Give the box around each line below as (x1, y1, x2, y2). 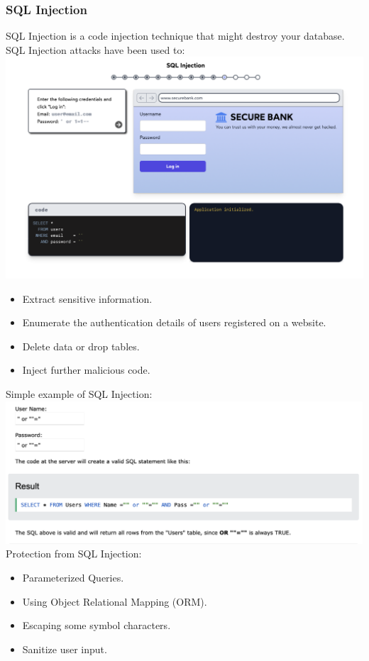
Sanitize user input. (22, 641, 107, 656)
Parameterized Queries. (22, 570, 124, 584)
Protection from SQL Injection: (6, 546, 142, 561)
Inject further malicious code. (22, 362, 150, 377)
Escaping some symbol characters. (22, 618, 171, 633)
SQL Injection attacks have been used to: (6, 42, 185, 57)
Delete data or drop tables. (22, 338, 140, 353)
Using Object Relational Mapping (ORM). (22, 594, 207, 609)
